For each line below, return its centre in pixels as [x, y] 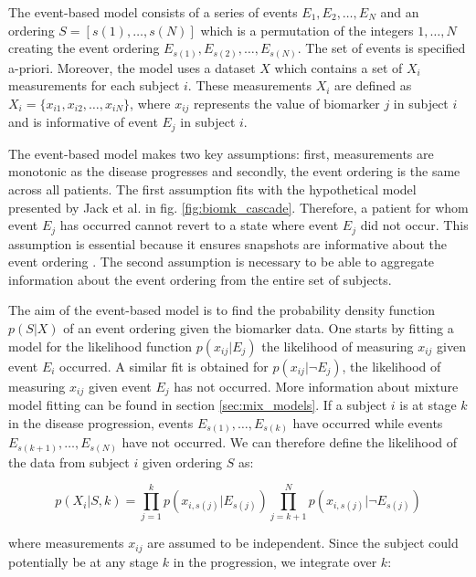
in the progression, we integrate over [275, 561]
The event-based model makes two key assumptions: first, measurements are [221, 153]
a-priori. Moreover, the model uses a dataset [132, 67]
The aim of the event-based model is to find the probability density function [222, 310]
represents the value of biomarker [287, 103]
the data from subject [69, 462]
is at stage [428, 405]
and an [400, 12]
